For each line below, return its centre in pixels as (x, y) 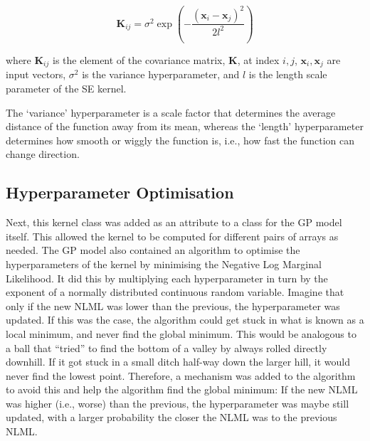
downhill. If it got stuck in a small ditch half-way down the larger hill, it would (178, 362)
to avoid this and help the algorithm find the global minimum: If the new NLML (182, 389)
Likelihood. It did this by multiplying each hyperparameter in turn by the (167, 278)
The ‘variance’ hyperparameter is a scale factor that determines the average (171, 112)
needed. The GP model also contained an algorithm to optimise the (153, 250)
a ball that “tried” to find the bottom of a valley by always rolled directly (166, 347)
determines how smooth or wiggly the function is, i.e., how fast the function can (180, 140)
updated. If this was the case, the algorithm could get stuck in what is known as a (185, 320)
